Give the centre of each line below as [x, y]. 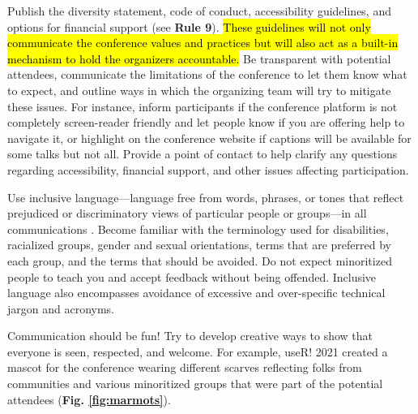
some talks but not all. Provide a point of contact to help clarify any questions [203, 154]
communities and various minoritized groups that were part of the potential [195, 384]
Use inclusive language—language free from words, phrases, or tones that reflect [206, 197]
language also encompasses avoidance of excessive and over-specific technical [196, 293]
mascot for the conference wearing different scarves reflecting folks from [185, 367]
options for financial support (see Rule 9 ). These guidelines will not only [189, 26]
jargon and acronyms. [61, 308]
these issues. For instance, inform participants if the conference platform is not [203, 106]
